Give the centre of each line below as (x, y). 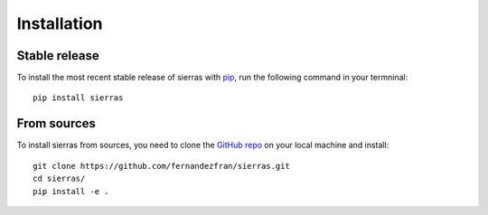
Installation (60, 23)
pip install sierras (78, 98)
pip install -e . (71, 191)
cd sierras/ (59, 179)
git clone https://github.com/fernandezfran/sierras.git (162, 166)
